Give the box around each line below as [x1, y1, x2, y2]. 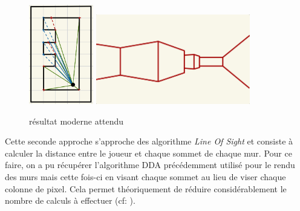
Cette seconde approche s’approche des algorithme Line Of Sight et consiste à [5, 135, 293, 148]
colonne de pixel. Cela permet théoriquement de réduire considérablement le [5, 182, 287, 195]
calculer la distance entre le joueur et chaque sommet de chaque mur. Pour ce [5, 146, 292, 159]
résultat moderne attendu [29, 114, 124, 127]
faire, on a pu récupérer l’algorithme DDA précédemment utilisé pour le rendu [5, 158, 295, 171]
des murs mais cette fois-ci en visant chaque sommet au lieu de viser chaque [5, 170, 286, 183]
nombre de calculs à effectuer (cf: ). [5, 194, 135, 207]
